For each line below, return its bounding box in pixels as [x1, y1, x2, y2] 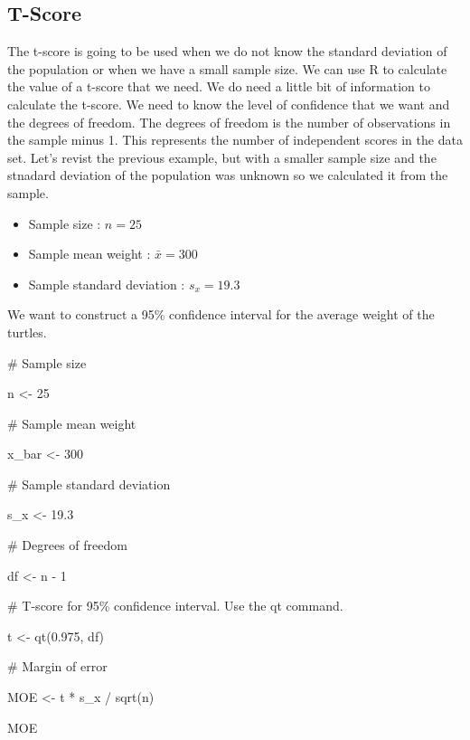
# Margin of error [7, 657, 108, 676]
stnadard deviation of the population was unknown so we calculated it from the [7, 166, 448, 185]
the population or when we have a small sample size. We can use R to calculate [7, 59, 447, 78]
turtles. [7, 322, 47, 341]
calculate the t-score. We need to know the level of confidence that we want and [7, 94, 450, 113]
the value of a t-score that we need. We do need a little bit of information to [7, 77, 430, 96]
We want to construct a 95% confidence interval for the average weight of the [7, 305, 435, 324]
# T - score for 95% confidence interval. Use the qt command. [7, 596, 343, 615]
